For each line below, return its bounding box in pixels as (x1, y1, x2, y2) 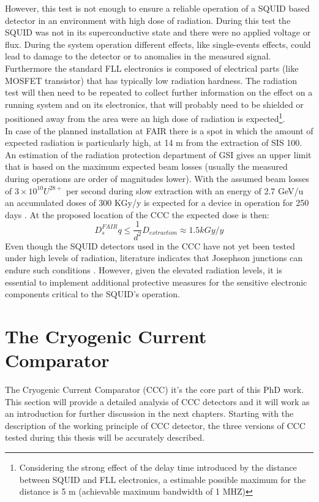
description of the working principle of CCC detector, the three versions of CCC (5, 419, 306, 432)
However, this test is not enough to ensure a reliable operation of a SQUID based (5, 2, 310, 14)
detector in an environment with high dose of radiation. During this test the (5, 13, 291, 26)
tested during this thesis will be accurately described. (5, 431, 205, 444)
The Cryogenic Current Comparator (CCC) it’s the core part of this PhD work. (5, 383, 304, 396)
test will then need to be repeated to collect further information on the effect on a (5, 86, 313, 99)
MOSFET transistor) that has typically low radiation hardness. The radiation (5, 74, 298, 86)
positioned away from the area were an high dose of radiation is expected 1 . (5, 110, 285, 124)
